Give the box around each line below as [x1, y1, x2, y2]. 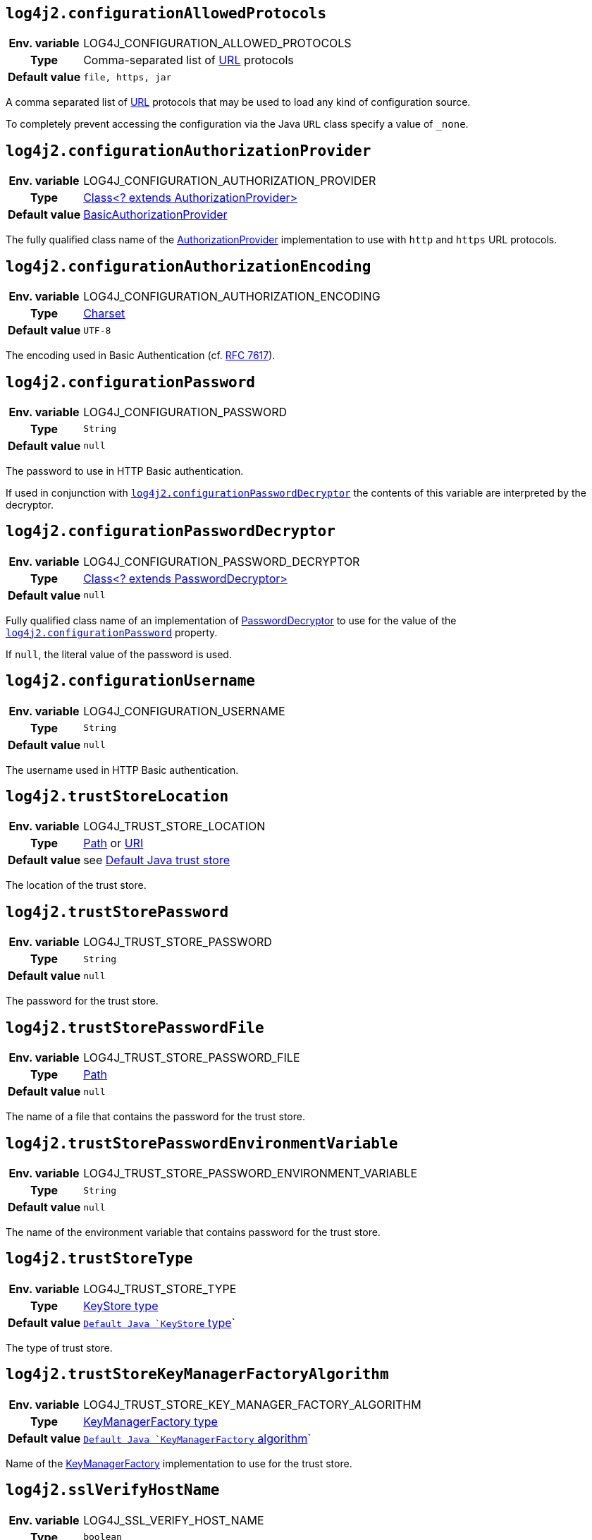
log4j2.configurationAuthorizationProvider [6, 142, 371, 159]
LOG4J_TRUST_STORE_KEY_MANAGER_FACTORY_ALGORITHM [83, 1397, 421, 1412]
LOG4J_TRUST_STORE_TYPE [83, 1281, 237, 1296]
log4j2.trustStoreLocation [6, 788, 229, 806]
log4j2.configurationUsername [6, 672, 256, 690]
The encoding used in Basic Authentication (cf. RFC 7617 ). [6, 349, 276, 362]
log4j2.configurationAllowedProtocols [6, 5, 327, 22]
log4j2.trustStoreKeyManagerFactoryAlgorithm [6, 1366, 389, 1383]
